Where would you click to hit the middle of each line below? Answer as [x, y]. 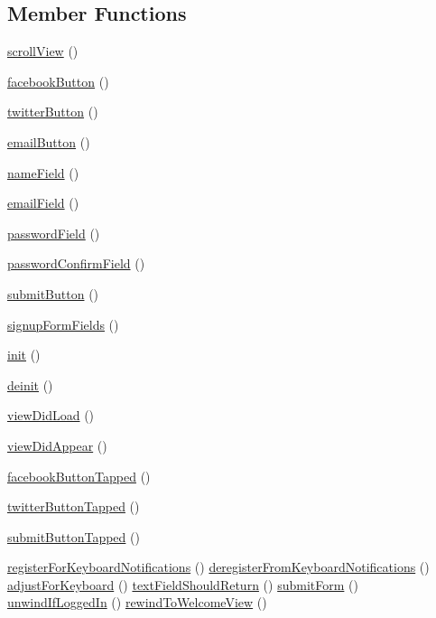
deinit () [30, 384]
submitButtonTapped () [74, 536]
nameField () [43, 172]
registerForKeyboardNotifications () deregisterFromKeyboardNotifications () [218, 567]
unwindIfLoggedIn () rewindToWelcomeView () [137, 602]
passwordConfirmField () [76, 263]
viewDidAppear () [57, 445]
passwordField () [54, 233]
